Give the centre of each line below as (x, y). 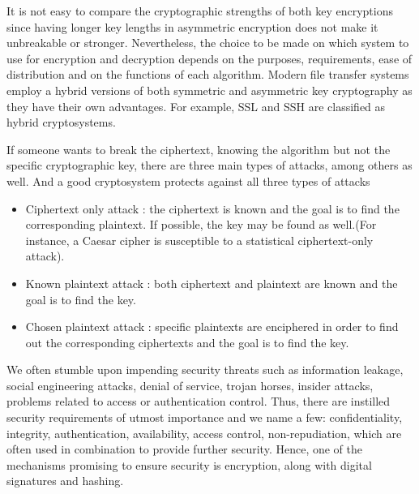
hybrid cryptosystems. (61, 122)
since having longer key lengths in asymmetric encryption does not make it (192, 26)
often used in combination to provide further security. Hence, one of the (184, 449)
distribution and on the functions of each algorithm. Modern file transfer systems (208, 74)
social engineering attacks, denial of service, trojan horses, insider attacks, (190, 385)
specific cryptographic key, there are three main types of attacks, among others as (209, 165)
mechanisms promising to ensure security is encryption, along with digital (189, 464)
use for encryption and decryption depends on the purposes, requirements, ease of (209, 58)
